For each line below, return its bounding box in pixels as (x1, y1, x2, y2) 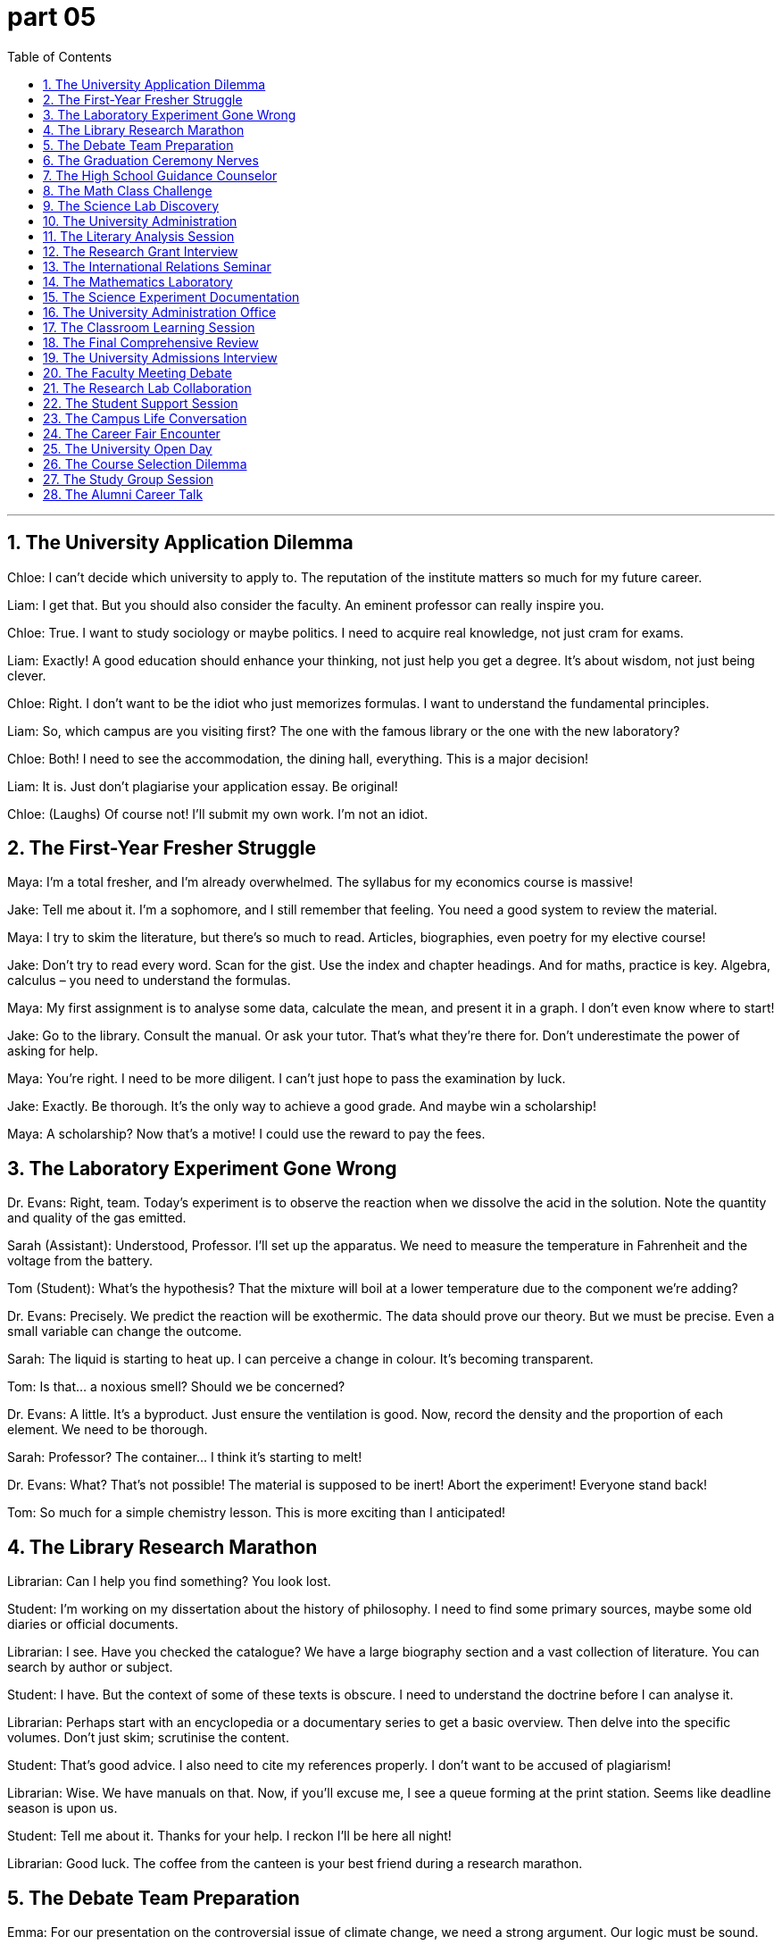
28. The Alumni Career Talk (43, 486, 204, 502)
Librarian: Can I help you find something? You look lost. (7, 1574, 331, 1590)
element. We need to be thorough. (7, 1422, 208, 1438)
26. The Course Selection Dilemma (43, 455, 247, 472)
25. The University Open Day (43, 440, 212, 456)
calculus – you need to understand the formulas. (7, 972, 291, 989)
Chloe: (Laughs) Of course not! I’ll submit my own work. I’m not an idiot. (7, 806, 428, 822)
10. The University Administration (43, 213, 237, 229)
